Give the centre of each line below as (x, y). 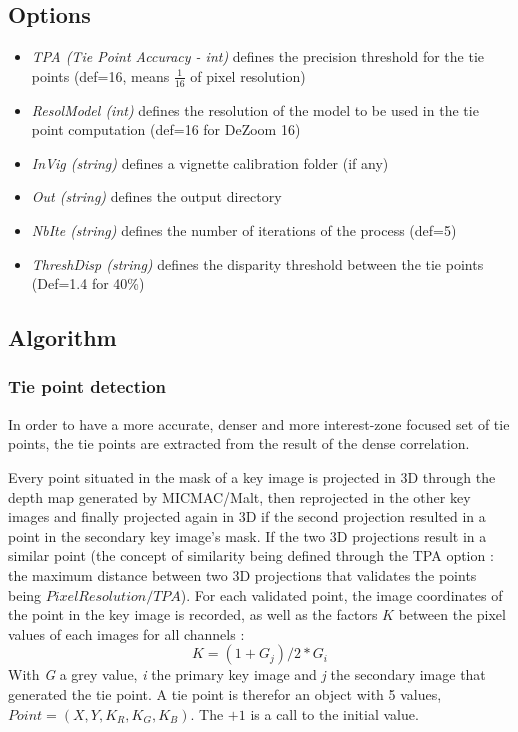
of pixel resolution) (248, 75)
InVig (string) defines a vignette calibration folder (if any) (210, 162)
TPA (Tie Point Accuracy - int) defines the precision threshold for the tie (258, 56)
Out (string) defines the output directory (156, 196)
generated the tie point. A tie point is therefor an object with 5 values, (225, 693)
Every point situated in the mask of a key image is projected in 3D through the (252, 476)
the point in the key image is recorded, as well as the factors (193, 614)
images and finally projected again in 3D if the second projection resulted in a (247, 516)
